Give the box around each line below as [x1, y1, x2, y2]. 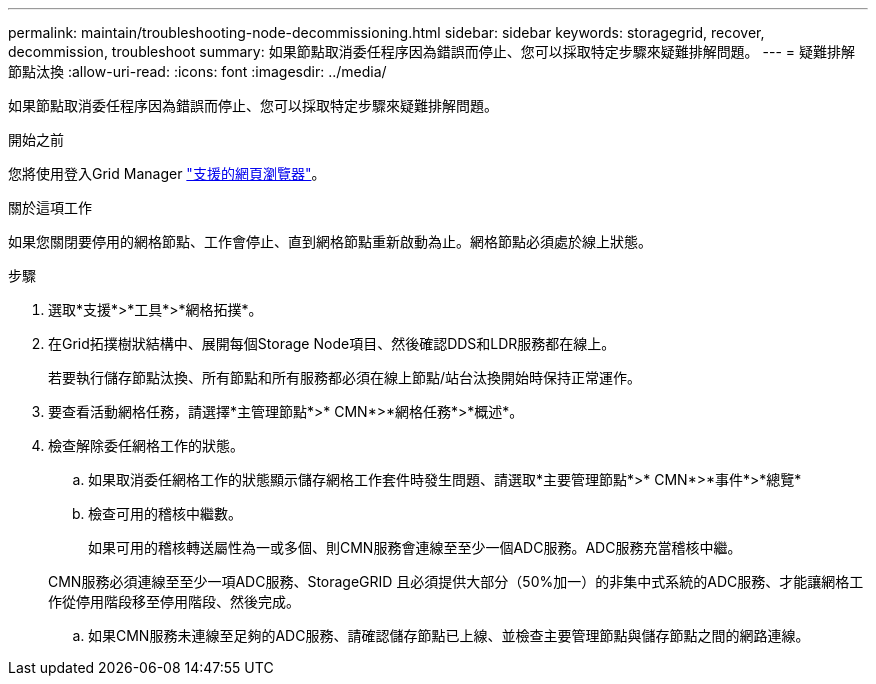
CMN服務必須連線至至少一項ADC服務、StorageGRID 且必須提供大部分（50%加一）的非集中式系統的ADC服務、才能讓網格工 [48, 573, 864, 590]
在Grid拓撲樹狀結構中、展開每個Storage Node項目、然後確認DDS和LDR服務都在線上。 [48, 335, 616, 352]
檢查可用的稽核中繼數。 [88, 505, 242, 522]
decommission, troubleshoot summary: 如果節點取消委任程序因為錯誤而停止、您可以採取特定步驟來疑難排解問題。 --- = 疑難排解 [8, 43, 856, 60]
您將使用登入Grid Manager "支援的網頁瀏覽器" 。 [8, 165, 326, 182]
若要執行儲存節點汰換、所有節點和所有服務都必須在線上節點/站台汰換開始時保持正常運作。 [48, 369, 642, 386]
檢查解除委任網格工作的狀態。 [48, 437, 244, 454]
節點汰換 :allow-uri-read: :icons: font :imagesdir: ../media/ [8, 63, 387, 80]
